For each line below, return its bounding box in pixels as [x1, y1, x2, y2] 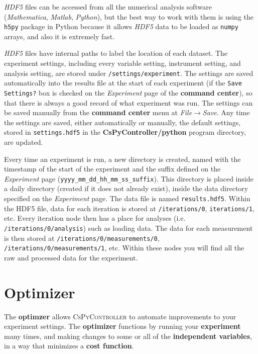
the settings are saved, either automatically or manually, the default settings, [4, 117, 241, 127]
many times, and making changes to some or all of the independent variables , [4, 330, 252, 341]
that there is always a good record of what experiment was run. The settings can [4, 97, 253, 108]
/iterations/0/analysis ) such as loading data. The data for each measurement [4, 222, 253, 233]
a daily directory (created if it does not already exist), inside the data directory [4, 183, 248, 194]
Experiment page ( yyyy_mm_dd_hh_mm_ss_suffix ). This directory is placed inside [4, 173, 253, 184]
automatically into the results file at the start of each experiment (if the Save [4, 77, 242, 88]
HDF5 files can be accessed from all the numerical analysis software [4, 2, 212, 12]
